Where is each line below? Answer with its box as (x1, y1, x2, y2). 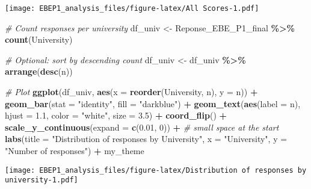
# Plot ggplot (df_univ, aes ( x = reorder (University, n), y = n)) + (5, 85, 258, 98)
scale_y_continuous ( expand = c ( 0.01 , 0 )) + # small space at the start (5, 120, 279, 133)
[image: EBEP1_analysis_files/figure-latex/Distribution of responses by (5, 166, 307, 175)
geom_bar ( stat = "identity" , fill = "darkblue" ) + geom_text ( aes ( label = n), (5, 97, 301, 110)
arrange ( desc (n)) (5, 65, 73, 78)
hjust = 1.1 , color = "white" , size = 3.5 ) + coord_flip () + (5, 109, 227, 122)
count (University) (5, 33, 73, 46)
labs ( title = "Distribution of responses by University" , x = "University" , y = (5, 132, 288, 145)
